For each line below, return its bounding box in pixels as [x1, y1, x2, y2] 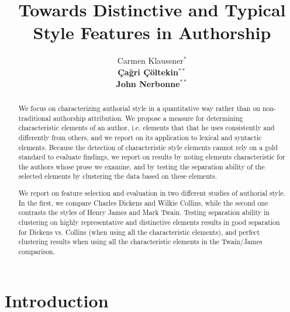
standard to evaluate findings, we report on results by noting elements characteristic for [18, 152, 285, 162]
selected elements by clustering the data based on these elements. [18, 171, 217, 181]
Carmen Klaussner [117, 54, 184, 67]
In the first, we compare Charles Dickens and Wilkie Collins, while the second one [18, 197, 268, 207]
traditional [18, 113, 51, 123]
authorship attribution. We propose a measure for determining [53, 113, 243, 123]
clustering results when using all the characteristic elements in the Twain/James [18, 237, 263, 247]
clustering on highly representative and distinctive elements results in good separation [18, 217, 280, 227]
